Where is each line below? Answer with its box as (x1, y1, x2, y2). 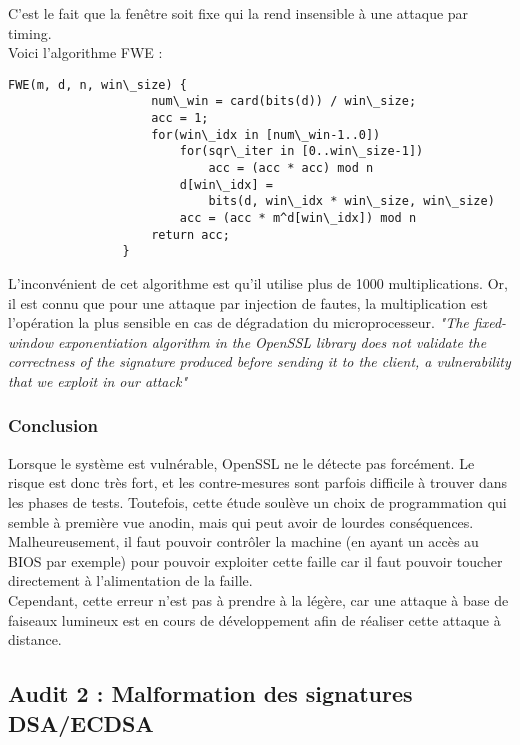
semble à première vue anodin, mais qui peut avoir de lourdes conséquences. (8, 511, 474, 532)
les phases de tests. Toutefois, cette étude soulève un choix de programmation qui (8, 491, 507, 512)
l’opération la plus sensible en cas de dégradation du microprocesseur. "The (8, 312, 469, 333)
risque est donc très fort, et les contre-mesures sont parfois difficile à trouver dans (8, 472, 508, 493)
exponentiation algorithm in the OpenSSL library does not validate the (58, 331, 487, 352)
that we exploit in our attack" (8, 370, 188, 391)
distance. (8, 629, 62, 650)
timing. (8, 22, 52, 43)
